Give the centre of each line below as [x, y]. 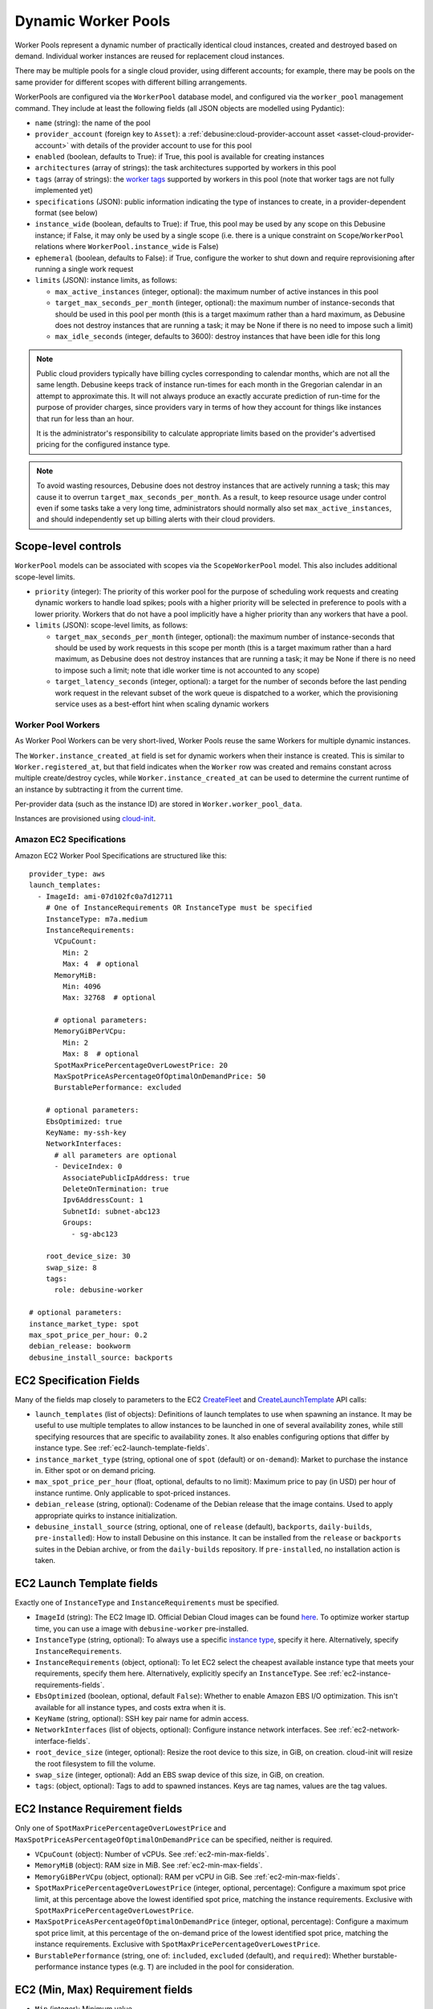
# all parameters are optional [116, 1155]
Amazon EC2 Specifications [70, 840]
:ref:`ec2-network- [369, 1730]
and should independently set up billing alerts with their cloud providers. [156, 519]
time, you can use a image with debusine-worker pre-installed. [142, 1628]
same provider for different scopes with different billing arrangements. [131, 82]
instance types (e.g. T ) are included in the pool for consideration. [187, 1966]
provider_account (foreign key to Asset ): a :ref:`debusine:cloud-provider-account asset [185, 134]
